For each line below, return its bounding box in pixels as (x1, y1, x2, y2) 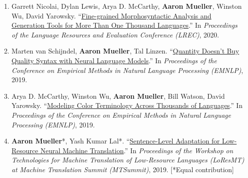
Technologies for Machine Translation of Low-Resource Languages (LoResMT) (11, 155, 245, 165)
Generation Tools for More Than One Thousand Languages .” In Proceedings (11, 20, 238, 30)
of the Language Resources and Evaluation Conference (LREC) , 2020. (11, 29, 219, 39)
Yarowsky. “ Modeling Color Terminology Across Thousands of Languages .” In (11, 100, 243, 110)
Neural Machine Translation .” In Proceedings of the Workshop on (40, 145, 233, 155)
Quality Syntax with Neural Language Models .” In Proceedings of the (11, 55, 217, 65)
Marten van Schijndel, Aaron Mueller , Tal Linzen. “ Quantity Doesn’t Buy (11, 46, 239, 56)
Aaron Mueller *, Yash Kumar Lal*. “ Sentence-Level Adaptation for (11, 136, 220, 146)
